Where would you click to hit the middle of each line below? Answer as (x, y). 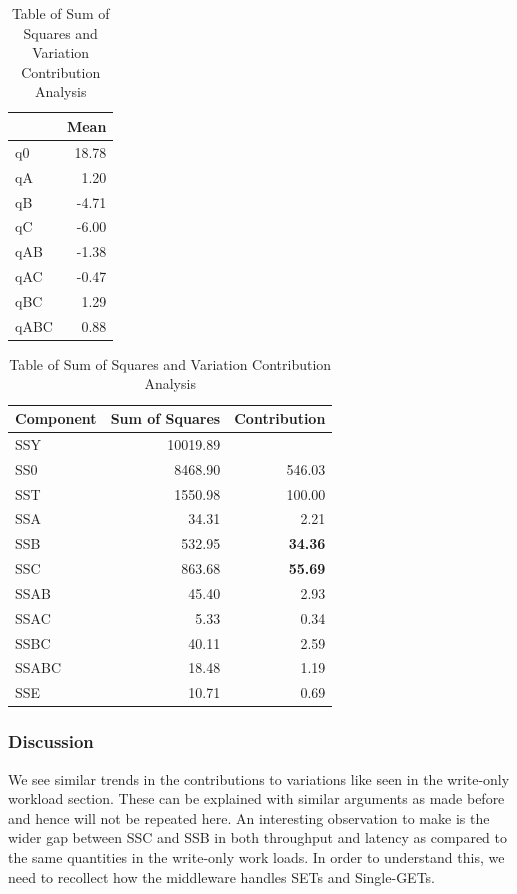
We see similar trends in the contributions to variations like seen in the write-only (259, 778)
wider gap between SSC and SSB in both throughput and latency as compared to (257, 837)
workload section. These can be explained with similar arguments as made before (256, 798)
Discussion (51, 741)
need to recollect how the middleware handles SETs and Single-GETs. (222, 876)
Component (56, 418)
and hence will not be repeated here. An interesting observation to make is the (249, 817)
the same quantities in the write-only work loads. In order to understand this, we (256, 856)
